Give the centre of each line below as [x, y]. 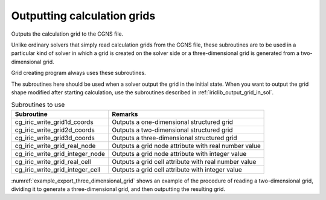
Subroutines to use [38, 105]
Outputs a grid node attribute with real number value [186, 146]
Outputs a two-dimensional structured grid [172, 130]
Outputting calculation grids [83, 16]
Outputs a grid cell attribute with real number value [184, 161]
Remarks [125, 114]
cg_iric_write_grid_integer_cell [58, 169]
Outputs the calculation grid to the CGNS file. [67, 34]
